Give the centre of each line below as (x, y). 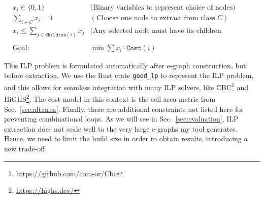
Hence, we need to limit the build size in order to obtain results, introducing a (126, 138)
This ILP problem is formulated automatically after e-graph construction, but (125, 65)
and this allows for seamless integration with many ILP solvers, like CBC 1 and (126, 86)
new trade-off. (26, 148)
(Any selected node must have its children (156, 31)
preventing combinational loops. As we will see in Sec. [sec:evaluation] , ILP (121, 119)
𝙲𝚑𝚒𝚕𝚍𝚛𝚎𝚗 (56, 35)
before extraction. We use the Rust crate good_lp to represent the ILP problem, (129, 75)
